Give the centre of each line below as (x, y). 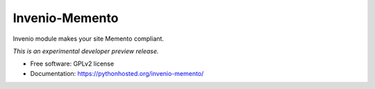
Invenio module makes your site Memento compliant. (89, 39)
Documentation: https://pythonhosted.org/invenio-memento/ (117, 73)
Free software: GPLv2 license (72, 64)
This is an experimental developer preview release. (86, 51)
